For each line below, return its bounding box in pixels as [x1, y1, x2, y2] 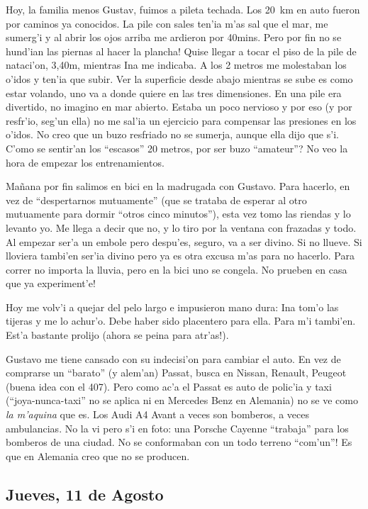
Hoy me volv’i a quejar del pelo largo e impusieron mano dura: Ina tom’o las [6, 299, 339, 314]
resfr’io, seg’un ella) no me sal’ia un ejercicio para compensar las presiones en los [6, 113, 357, 128]
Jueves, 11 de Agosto [6, 483, 164, 505]
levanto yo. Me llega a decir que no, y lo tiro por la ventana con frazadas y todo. [6, 220, 357, 235]
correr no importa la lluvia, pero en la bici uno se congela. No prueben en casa [6, 262, 347, 276]
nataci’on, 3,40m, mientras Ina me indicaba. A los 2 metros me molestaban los [6, 57, 347, 72]
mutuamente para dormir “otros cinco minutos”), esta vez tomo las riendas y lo [6, 206, 351, 221]
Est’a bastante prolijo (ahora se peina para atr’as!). [6, 328, 229, 342]
